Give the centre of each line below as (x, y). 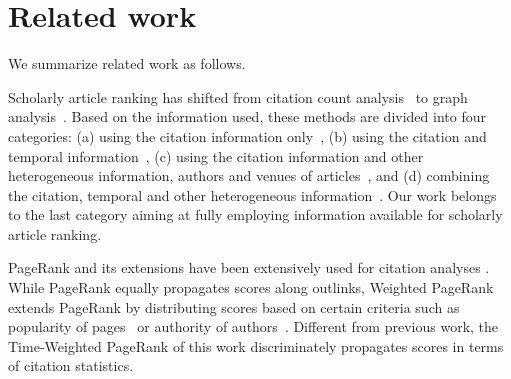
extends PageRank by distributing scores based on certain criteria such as (234, 306)
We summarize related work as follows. (127, 63)
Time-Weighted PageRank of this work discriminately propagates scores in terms (256, 345)
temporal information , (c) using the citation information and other (216, 155)
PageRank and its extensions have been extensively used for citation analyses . (249, 267)
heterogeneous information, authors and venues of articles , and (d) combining (249, 175)
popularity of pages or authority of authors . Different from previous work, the (253, 326)
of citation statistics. (71, 365)
